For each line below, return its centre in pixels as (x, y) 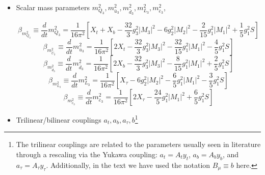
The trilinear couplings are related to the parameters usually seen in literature (138, 144)
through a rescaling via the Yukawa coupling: (87, 154)
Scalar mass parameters (53, 7)
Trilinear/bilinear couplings (59, 119)
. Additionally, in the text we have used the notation (128, 165)
